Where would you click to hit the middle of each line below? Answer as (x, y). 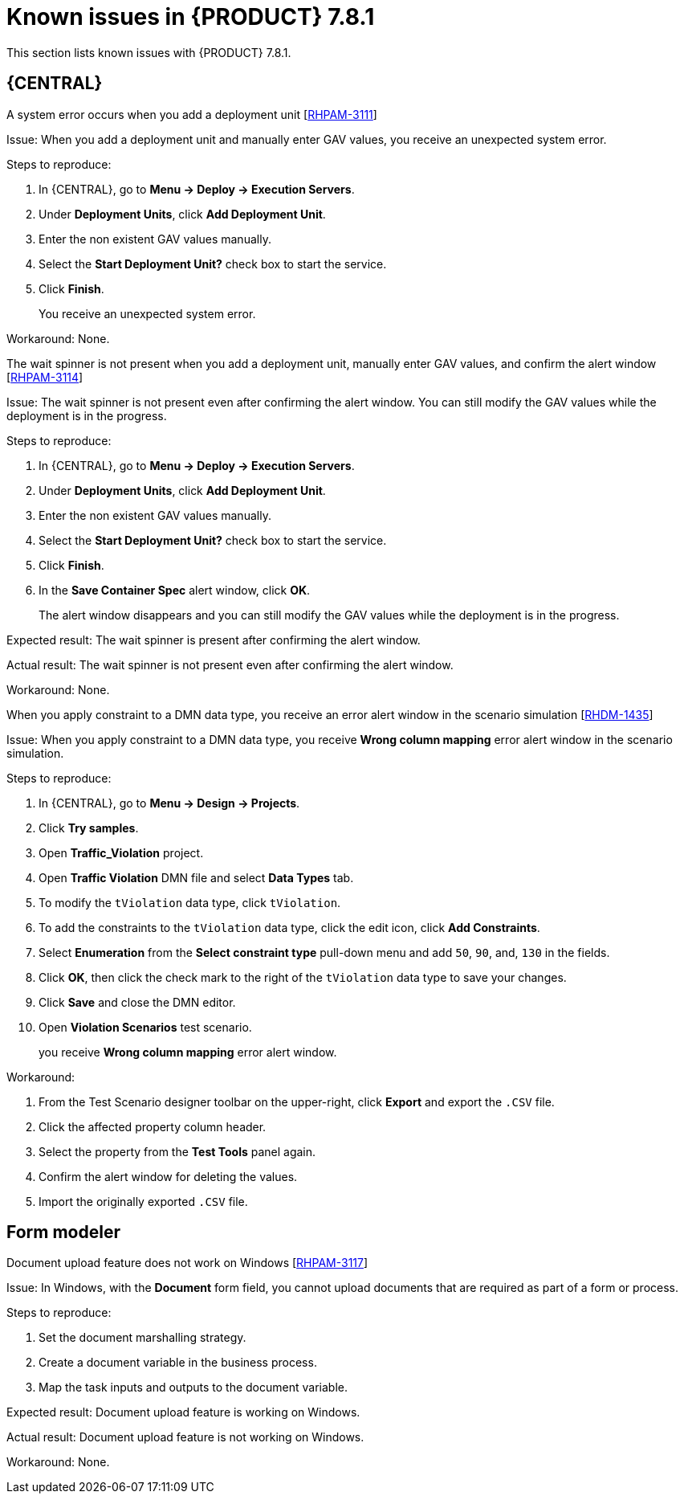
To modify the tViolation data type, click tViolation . (190, 902)
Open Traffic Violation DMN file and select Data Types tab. (196, 877)
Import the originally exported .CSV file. (143, 1201)
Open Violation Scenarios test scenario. (145, 1027)
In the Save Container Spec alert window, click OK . (175, 590)
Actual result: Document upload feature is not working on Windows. (185, 1437)
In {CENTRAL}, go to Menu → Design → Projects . (169, 803)
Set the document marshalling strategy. (142, 1338)
